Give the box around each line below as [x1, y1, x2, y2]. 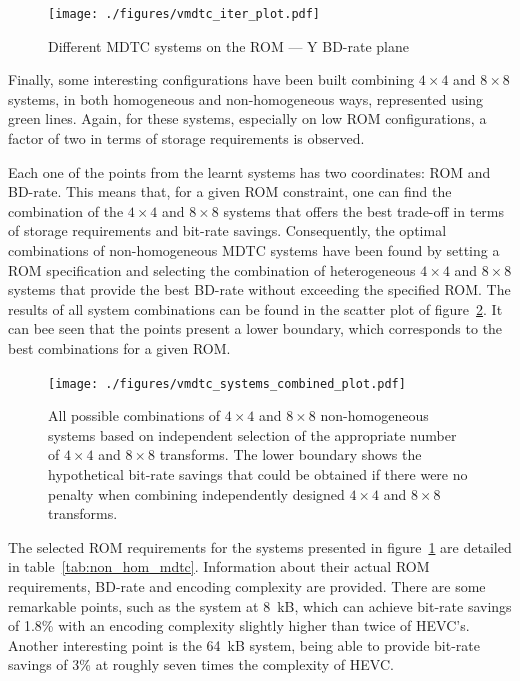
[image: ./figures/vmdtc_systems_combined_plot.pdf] [48, 376, 406, 391]
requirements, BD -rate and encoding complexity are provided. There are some [8, 575, 486, 596]
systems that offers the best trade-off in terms [223, 200, 505, 221]
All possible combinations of [48, 405, 221, 426]
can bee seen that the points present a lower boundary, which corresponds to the [8, 318, 503, 339]
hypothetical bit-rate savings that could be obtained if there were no [48, 464, 468, 484]
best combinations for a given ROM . [8, 337, 231, 358]
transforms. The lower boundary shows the [159, 444, 422, 465]
